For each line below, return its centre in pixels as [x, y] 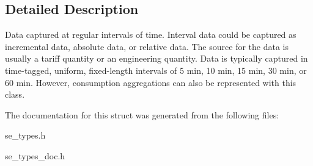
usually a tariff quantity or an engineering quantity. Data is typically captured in [156, 58]
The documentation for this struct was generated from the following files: [142, 114]
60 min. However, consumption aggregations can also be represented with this [151, 82]
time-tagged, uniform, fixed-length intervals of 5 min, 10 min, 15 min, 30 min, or [156, 70]
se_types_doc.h [35, 155]
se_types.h [25, 135]
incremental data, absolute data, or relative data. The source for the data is [147, 46]
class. [15, 94]
